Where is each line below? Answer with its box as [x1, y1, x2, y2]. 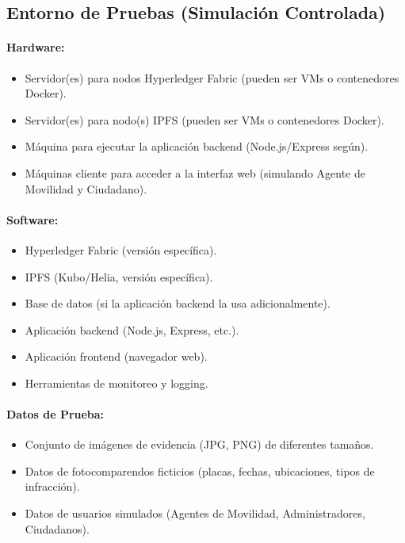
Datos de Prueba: [6, 406, 105, 423]
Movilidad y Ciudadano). [25, 180, 147, 197]
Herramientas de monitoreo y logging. [25, 374, 208, 391]
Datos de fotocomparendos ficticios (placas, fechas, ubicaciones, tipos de [25, 462, 375, 479]
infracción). [25, 478, 80, 495]
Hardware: [6, 39, 65, 55]
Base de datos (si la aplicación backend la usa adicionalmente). [25, 295, 330, 312]
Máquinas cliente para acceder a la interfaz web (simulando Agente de [25, 164, 365, 181]
